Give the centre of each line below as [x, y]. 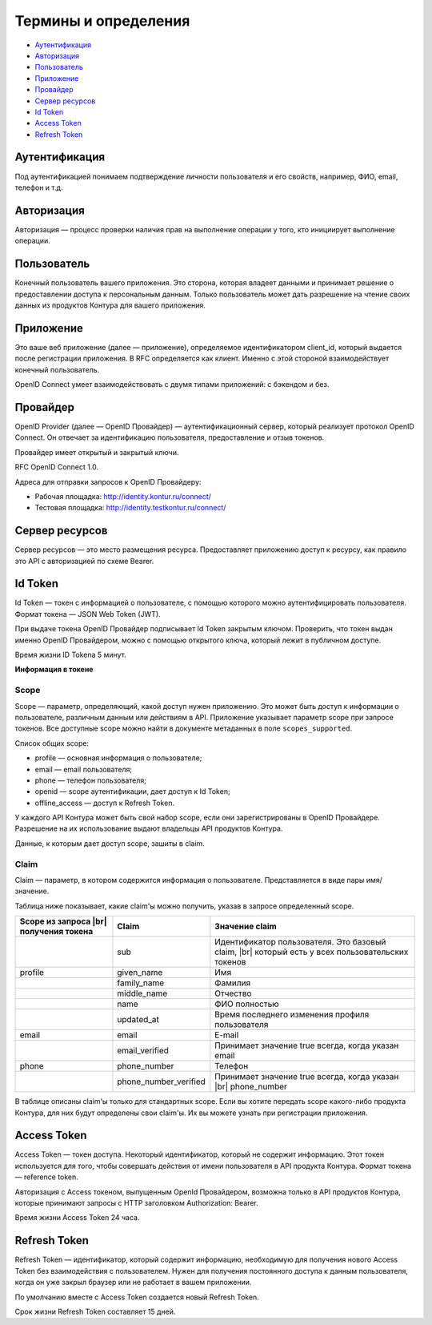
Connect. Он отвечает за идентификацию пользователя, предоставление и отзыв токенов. [170, 437]
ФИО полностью [247, 1004]
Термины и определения [102, 21]
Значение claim [246, 927]
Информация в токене [54, 670]
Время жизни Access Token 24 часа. [77, 1218]
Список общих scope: [52, 743]
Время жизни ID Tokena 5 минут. [71, 655]
